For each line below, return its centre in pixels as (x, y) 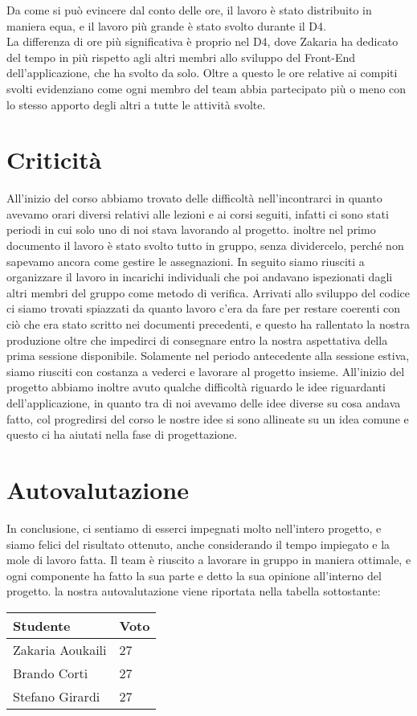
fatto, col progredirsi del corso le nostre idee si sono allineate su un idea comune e (208, 418)
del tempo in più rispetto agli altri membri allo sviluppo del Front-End (181, 57)
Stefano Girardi (57, 696)
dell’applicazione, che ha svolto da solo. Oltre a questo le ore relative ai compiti (202, 73)
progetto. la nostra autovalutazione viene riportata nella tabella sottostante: (194, 591)
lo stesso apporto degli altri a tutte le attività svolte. (136, 104)
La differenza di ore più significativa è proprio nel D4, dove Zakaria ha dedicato (202, 41)
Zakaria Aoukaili (60, 649)
